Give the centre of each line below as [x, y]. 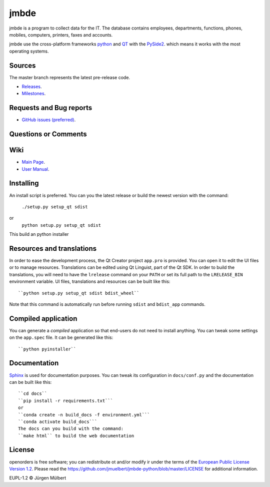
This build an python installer [39, 234]
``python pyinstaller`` [47, 349]
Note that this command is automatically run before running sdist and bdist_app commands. [107, 304]
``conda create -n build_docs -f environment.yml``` [84, 415]
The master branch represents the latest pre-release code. [69, 77]
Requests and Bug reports [51, 108]
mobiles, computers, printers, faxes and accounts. [61, 35]
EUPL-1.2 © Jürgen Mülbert [38, 478]
